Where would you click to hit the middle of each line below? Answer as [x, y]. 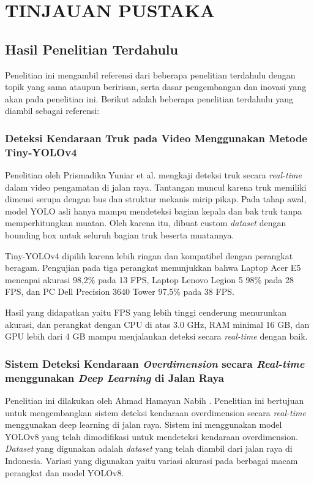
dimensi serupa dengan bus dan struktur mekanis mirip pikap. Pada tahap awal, [156, 199]
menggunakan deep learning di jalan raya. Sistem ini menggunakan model [144, 424]
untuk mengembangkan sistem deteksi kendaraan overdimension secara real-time [155, 412]
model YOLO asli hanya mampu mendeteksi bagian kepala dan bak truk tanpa [153, 211]
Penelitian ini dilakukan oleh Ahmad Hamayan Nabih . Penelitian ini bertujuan [155, 400]
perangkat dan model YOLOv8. [65, 472]
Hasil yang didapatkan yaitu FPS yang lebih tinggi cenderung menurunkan [146, 312]
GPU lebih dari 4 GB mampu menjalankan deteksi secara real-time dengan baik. [156, 336]
